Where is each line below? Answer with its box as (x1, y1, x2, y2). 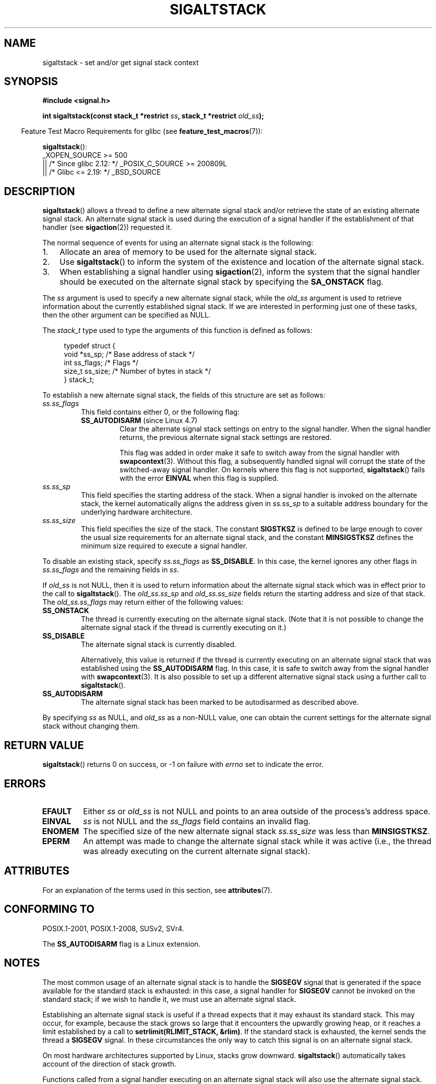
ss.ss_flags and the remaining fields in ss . (42, 565, 179, 574)
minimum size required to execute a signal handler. (81, 542, 247, 550)
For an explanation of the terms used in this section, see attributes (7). (42, 885, 272, 894)
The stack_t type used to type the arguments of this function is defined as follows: (42, 326, 313, 335)
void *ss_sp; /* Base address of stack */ (64, 350, 195, 359)
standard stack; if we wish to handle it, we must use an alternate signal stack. (42, 994, 297, 1003)
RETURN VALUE (4, 739, 84, 752)
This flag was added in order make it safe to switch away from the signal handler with (119, 448, 400, 457)
